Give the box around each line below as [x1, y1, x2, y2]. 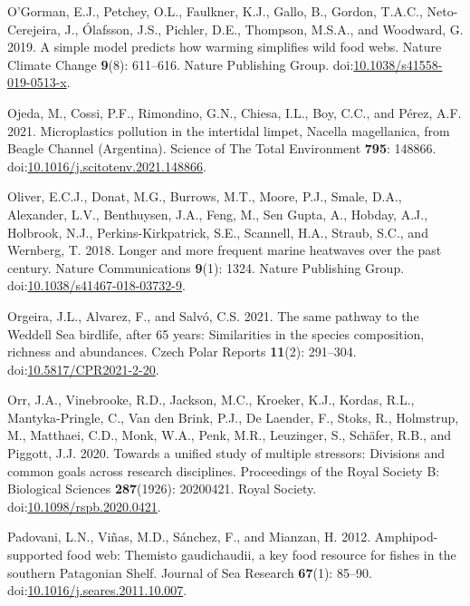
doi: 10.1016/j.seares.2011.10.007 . [7, 581, 187, 600]
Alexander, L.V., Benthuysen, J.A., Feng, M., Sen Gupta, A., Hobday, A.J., [7, 204, 428, 223]
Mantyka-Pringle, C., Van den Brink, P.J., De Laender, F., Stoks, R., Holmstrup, [7, 407, 459, 426]
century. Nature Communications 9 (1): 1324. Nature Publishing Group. [7, 258, 405, 277]
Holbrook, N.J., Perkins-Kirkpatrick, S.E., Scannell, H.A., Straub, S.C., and [7, 222, 428, 241]
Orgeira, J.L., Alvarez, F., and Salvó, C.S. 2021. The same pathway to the [7, 306, 419, 325]
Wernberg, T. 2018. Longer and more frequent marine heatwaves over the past [7, 240, 442, 259]
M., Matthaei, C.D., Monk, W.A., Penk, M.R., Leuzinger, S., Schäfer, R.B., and [7, 425, 452, 445]
